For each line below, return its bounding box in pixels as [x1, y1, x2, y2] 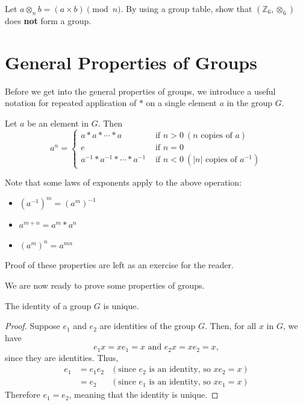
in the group [226, 96, 272, 109]
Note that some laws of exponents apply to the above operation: [5, 176, 242, 189]
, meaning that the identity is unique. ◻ [69, 388, 219, 401]
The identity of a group [5, 299, 92, 312]
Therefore [5, 388, 40, 401]
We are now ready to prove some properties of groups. [5, 278, 205, 291]
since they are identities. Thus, [5, 351, 119, 363]
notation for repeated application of [5, 96, 137, 109]
